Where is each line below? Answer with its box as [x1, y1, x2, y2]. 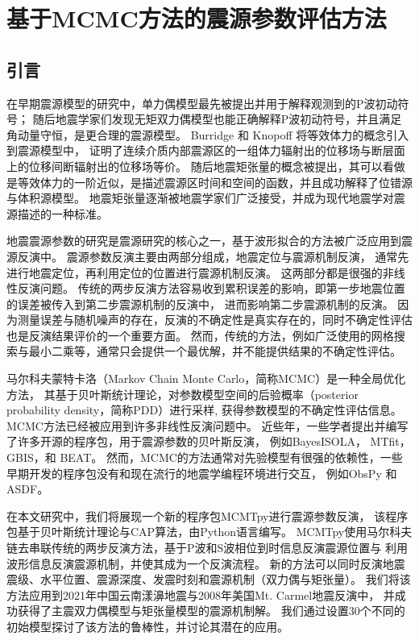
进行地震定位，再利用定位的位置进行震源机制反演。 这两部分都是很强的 [6, 264, 383, 281]
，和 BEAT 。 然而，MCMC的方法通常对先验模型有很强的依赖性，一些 [33, 449, 403, 466]
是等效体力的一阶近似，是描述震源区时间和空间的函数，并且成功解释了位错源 [6, 173, 413, 190]
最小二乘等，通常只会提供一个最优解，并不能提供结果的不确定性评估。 [28, 343, 401, 359]
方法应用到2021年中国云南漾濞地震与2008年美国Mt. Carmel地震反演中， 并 [6, 586, 395, 603]
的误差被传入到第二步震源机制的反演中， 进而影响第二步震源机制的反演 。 [6, 295, 394, 312]
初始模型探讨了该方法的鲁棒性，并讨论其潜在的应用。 [6, 617, 288, 634]
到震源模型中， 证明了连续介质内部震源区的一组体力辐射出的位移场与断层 [6, 142, 394, 159]
